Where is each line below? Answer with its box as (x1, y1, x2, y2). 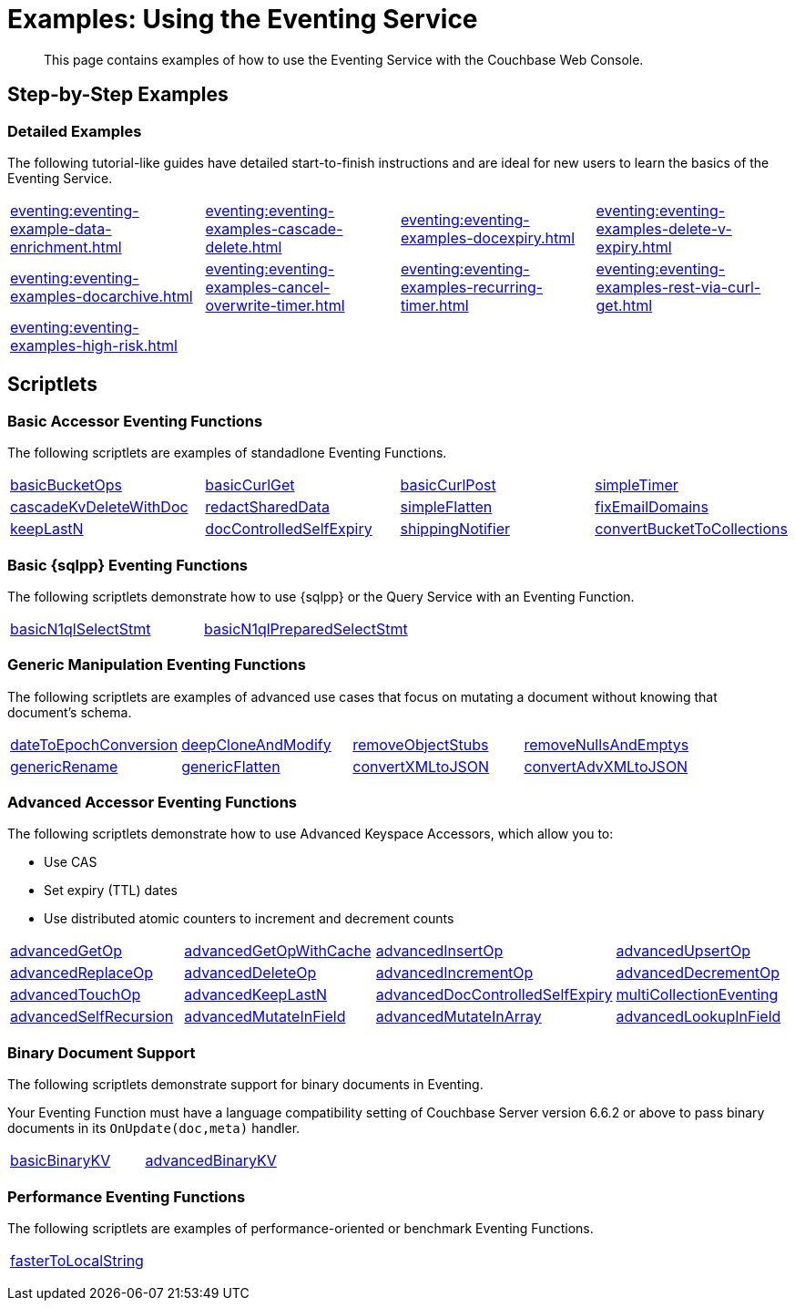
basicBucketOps (10, 476, 122, 495)
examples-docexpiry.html (401, 228, 576, 247)
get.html (596, 295, 653, 314)
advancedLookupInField (616, 1007, 781, 1026)
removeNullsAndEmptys (524, 735, 689, 754)
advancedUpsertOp (616, 942, 750, 961)
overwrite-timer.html (205, 295, 345, 314)
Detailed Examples (7, 121, 142, 140)
